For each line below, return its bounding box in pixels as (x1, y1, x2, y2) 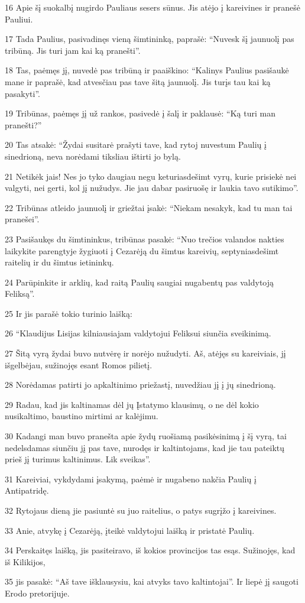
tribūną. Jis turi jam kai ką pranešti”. (5, 44, 141, 56)
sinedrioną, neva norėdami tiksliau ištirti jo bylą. (5, 150, 181, 162)
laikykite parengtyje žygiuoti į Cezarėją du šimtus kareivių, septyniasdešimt (5, 244, 279, 257)
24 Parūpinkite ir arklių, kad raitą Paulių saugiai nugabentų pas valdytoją (5, 275, 274, 288)
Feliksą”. (5, 287, 35, 300)
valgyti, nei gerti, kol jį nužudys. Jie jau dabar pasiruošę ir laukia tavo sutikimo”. (5, 181, 298, 194)
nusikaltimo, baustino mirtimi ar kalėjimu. (5, 410, 158, 422)
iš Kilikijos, (5, 555, 46, 568)
